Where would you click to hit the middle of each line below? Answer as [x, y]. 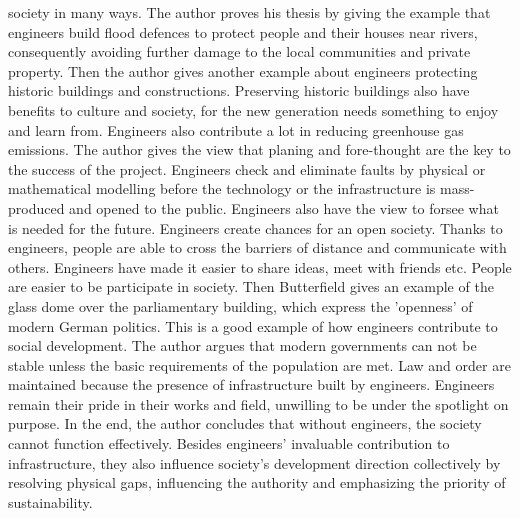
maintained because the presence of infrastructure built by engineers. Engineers [251, 384]
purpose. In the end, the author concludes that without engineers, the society [245, 423]
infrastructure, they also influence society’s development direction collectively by [254, 462]
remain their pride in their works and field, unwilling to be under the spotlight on [258, 403]
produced [36, 207]
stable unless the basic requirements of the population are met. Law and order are [259, 364]
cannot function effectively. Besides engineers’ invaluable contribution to [229, 443]
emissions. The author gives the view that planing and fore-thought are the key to [259, 149]
